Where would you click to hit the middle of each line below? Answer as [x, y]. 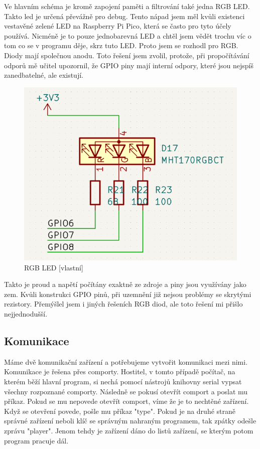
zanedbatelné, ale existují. [44, 75]
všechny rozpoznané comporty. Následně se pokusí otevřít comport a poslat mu [126, 391]
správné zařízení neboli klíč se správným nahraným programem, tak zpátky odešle [130, 421]
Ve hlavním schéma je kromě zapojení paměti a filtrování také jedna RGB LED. [127, 6]
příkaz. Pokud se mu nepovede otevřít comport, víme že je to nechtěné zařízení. [126, 401]
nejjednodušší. [26, 313]
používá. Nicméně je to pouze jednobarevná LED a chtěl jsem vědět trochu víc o [128, 35]
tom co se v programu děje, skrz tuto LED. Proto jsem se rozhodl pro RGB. [121, 45]
